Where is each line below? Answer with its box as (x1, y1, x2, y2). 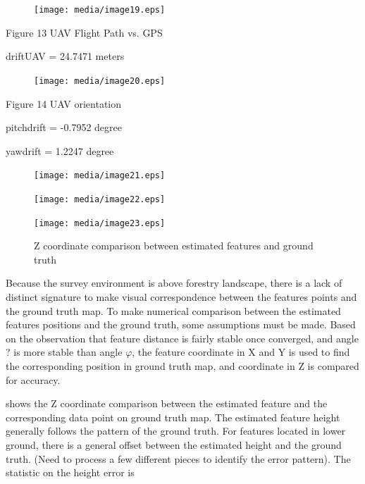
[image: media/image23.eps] (34, 218, 166, 228)
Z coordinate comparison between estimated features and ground (34, 238, 314, 253)
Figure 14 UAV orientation (6, 96, 122, 111)
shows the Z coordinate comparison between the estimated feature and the (6, 396, 328, 411)
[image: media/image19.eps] (34, 5, 166, 15)
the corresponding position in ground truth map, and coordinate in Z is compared (6, 359, 359, 373)
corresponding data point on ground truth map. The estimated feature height (6, 409, 340, 424)
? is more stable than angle (6, 345, 123, 359)
